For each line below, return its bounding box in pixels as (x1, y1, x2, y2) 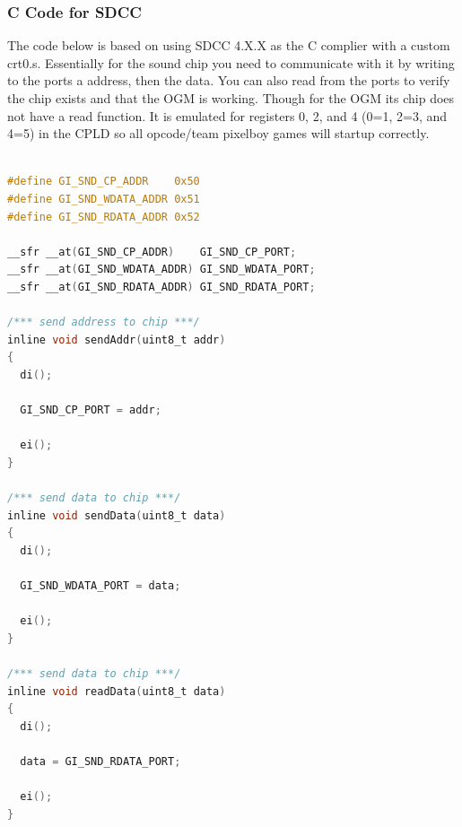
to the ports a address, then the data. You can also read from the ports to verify (7, 71, 450, 90)
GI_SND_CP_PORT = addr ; (20, 404, 161, 417)
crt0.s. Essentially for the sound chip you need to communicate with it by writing (7, 53, 455, 72)
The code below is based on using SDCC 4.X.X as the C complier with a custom (7, 36, 450, 55)
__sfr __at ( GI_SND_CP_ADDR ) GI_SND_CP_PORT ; (7, 245, 297, 258)
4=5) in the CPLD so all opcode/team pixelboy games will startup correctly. (7, 124, 430, 143)
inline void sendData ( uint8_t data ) (7, 509, 226, 522)
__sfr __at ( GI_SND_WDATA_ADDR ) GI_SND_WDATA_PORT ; (7, 263, 316, 276)
